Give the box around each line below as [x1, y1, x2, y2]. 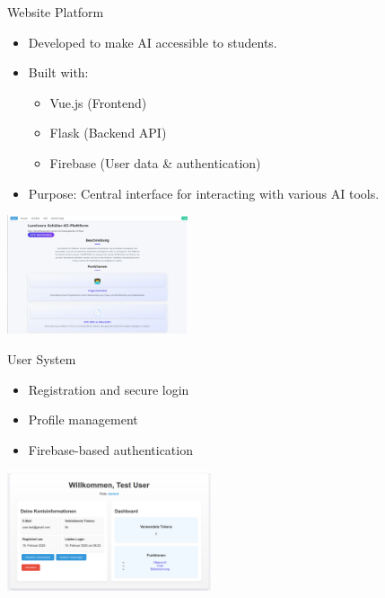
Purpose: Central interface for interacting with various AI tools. [28, 183, 380, 202]
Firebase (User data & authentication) [49, 153, 261, 172]
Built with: [28, 63, 89, 82]
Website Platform [7, 3, 104, 21]
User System [7, 350, 76, 369]
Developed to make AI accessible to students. [28, 32, 277, 51]
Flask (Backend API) [49, 123, 167, 142]
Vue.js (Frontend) [49, 93, 147, 112]
